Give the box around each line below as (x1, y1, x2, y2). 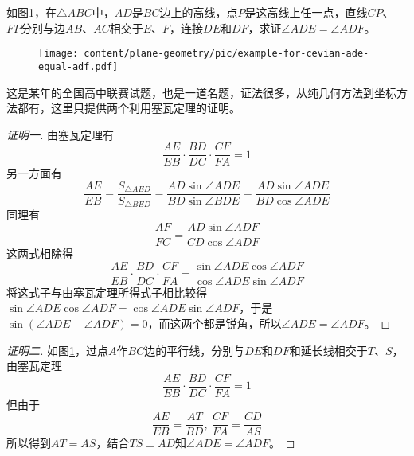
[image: (38, 48, 79, 60)
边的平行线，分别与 (144, 341, 245, 358)
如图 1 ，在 (6, 4, 57, 20)
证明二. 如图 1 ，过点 (6, 341, 108, 358)
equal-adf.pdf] (38, 60, 119, 72)
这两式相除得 (6, 245, 73, 262)
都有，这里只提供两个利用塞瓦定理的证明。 (17, 99, 240, 116)
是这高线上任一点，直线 (244, 4, 368, 20)
